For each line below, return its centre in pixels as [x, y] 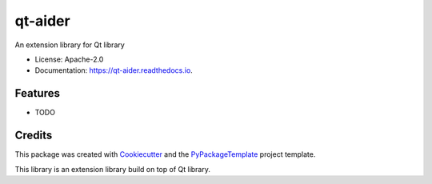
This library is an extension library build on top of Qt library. [113, 169]
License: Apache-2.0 [69, 59]
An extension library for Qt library [70, 45]
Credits [34, 136]
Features [37, 93]
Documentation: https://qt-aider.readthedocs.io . [114, 70]
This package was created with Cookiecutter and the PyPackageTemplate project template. [165, 154]
